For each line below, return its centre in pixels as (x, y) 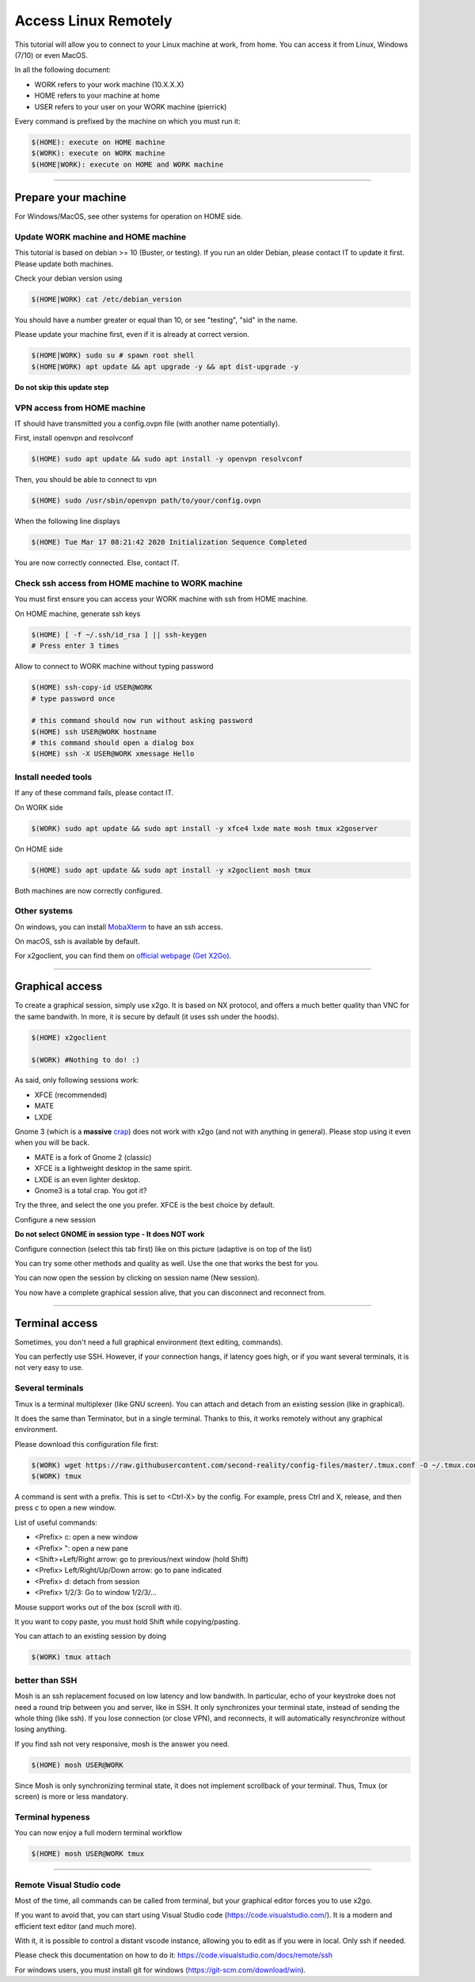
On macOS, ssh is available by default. (77, 941)
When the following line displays (67, 521)
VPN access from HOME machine (80, 407)
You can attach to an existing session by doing (90, 1636)
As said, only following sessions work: (77, 1080)
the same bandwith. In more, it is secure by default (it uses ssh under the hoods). (147, 1016)
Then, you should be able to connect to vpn (86, 480)
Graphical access (59, 987)
